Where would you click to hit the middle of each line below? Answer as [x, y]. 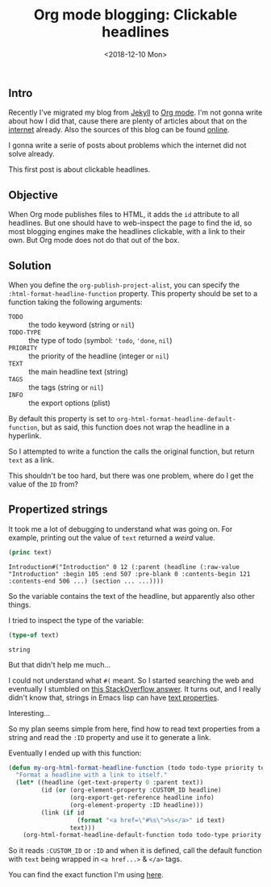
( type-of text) [34, 635]
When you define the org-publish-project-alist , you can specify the [124, 285]
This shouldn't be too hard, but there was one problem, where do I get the [131, 475]
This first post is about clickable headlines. [79, 169]
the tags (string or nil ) [66, 387]
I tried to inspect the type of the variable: [76, 620]
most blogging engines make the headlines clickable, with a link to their [127, 232]
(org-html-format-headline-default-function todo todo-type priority [142, 835]
